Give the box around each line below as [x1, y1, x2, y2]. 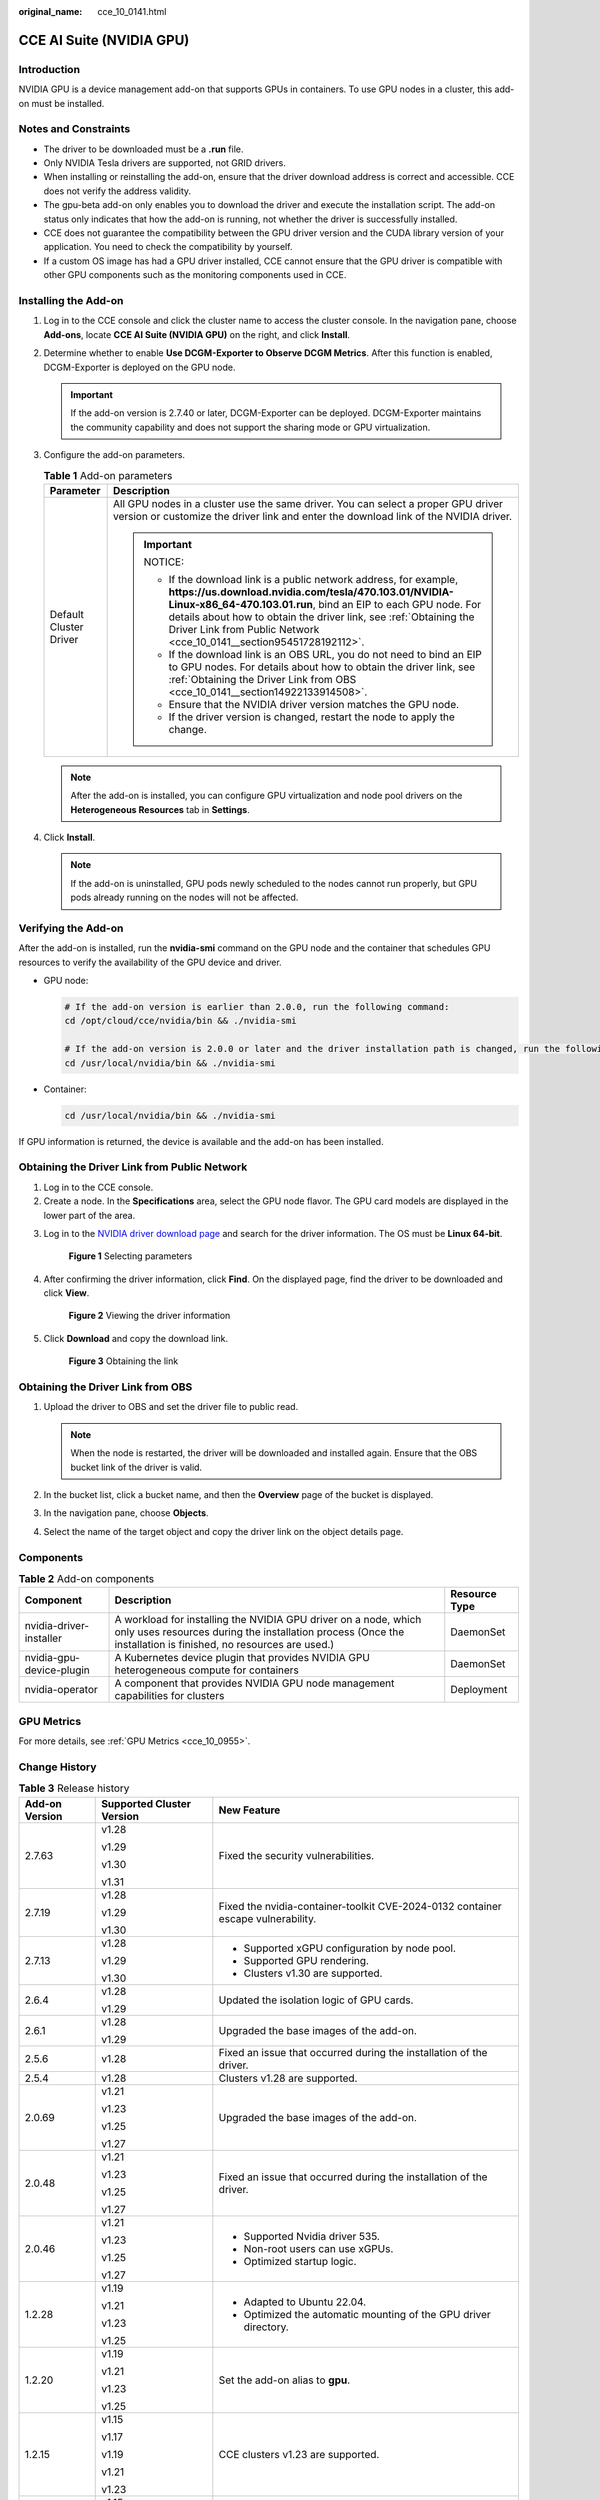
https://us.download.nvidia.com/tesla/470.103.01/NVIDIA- [168, 585, 454, 599]
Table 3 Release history [18, 1781, 130, 1795]
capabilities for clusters [114, 1689, 225, 1703]
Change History [18, 1760, 97, 1774]
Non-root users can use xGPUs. [243, 2241, 394, 2255]
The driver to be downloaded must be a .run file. [43, 143, 244, 155]
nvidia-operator [24, 1683, 99, 1697]
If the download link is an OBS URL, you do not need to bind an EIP [168, 647, 482, 661]
